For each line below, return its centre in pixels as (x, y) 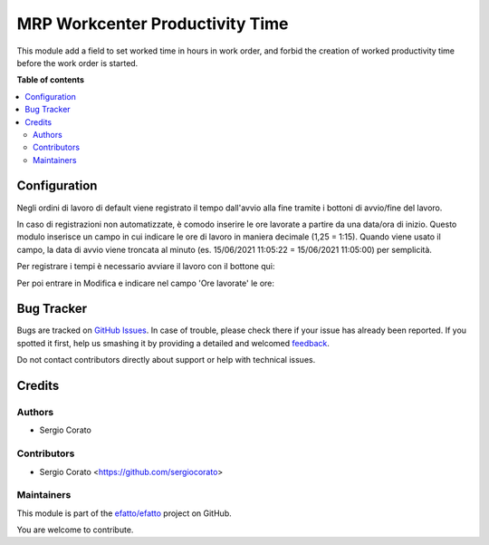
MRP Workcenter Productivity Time (153, 24)
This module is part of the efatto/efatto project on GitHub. (124, 513)
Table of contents (51, 80)
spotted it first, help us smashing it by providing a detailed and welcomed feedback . (173, 343)
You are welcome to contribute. (75, 530)
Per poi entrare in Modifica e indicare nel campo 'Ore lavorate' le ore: (146, 283)
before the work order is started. (77, 63)
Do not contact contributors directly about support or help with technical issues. (166, 360)
